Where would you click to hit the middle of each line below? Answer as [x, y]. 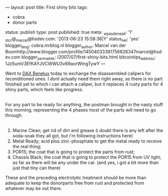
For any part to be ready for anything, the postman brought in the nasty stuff [84, 105]
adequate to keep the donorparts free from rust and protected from [75, 183]
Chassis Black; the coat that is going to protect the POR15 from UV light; [87, 157]
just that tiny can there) [36, 168]
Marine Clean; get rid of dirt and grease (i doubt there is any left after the [88, 130]
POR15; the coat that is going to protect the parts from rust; [73, 152]
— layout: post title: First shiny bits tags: [46, 7]
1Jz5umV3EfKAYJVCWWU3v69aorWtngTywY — [55, 64]
